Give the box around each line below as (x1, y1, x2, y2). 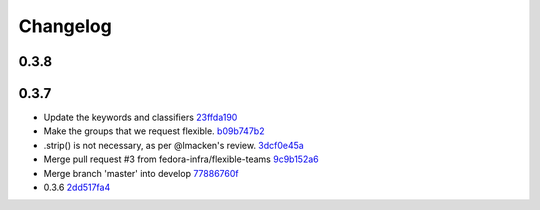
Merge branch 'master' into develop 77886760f (43, 167, 239, 179)
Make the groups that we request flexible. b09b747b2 (43, 125, 265, 137)
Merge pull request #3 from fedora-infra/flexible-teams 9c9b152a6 (43, 153, 319, 165)
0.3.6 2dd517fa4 (43, 181, 111, 194)
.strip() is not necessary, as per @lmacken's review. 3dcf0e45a (43, 139, 304, 151)
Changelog (18, 15, 112, 37)
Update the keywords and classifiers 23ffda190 (43, 111, 238, 124)
